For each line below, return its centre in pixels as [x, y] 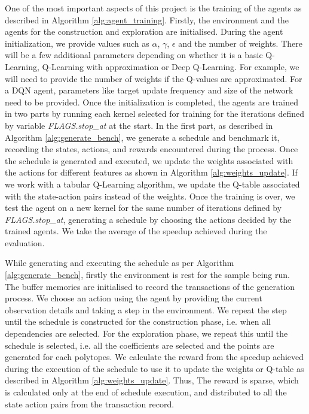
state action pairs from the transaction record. [90, 404]
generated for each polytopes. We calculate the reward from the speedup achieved [154, 357]
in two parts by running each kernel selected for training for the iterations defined [155, 114]
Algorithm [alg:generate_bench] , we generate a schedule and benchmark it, [142, 137]
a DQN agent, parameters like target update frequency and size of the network [149, 90]
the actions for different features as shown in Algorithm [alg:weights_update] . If [151, 172]
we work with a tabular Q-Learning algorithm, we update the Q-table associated [152, 184]
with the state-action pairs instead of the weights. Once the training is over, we [150, 196]
